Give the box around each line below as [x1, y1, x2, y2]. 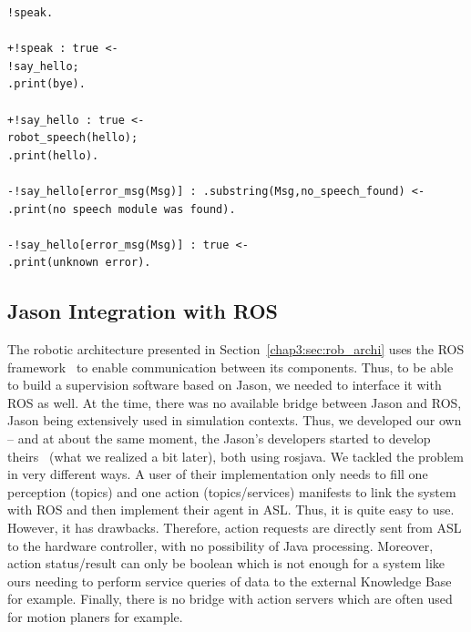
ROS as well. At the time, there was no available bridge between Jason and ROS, [7, 392, 462, 412]
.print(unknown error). [7, 256, 151, 270]
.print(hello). [7, 148, 99, 162]
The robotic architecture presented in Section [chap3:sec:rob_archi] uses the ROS [7, 340, 465, 359]
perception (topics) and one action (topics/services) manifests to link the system [7, 482, 456, 501]
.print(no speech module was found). [7, 202, 236, 216]
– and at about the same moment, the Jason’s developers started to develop [7, 429, 431, 448]
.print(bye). [7, 77, 86, 91]
